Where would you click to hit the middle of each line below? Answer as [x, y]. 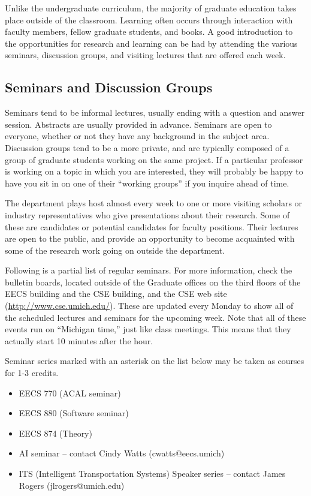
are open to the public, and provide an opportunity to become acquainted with [150, 238]
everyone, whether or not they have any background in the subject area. [137, 136]
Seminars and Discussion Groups [109, 87]
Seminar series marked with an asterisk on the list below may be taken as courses [155, 361]
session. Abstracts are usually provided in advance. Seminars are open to [138, 124]
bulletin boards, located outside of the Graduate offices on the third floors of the [153, 282]
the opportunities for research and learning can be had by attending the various [151, 43]
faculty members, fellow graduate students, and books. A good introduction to [149, 31]
